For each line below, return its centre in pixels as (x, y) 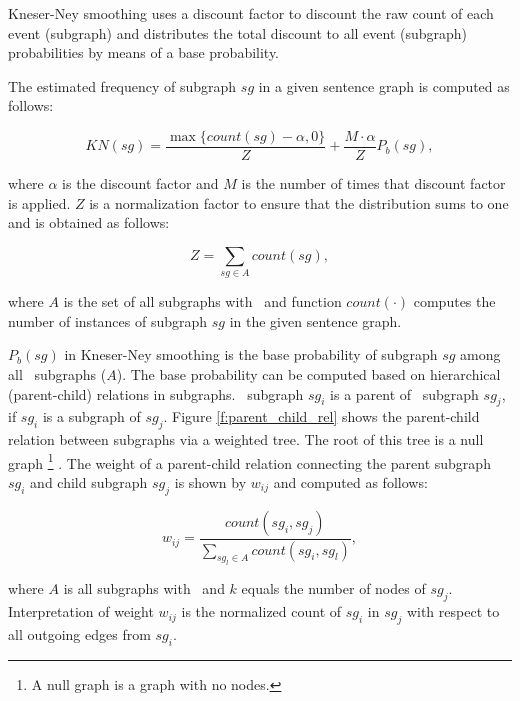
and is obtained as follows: (89, 222)
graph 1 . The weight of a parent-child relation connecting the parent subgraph (249, 461)
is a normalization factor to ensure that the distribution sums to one (299, 202)
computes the (454, 301)
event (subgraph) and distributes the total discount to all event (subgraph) (238, 32)
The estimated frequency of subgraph (122, 85)
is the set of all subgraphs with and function (202, 301)
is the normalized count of (261, 611)
